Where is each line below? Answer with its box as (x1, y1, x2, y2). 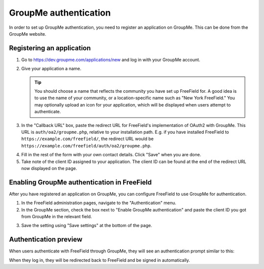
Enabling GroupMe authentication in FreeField (9, 178, 152, 186)
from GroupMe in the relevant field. (21, 214, 92, 219)
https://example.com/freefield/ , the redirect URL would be (21, 136, 154, 142)
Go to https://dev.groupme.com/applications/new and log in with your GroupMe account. (21, 57, 200, 62)
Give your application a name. (21, 66, 82, 72)
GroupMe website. (9, 31, 46, 37)
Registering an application (9, 44, 91, 52)
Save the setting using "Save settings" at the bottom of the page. (21, 223, 153, 228)
